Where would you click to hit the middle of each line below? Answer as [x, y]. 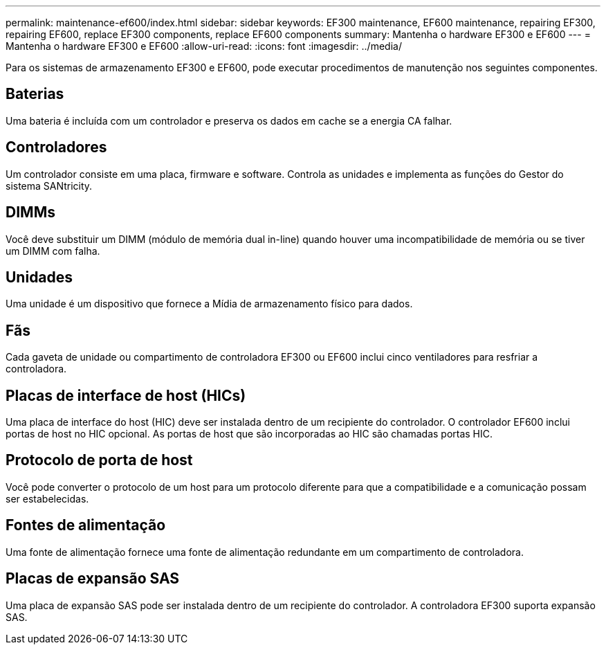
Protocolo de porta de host [99, 460]
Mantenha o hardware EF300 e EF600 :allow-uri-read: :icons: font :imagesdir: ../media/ [204, 46]
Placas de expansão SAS [93, 579]
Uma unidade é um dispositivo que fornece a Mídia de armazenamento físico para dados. [209, 304]
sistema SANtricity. [49, 186]
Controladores [56, 147]
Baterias [35, 94]
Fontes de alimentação [86, 525]
